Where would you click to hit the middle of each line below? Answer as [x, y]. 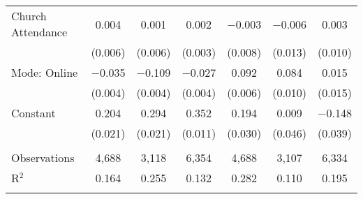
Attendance [39, 32]
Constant [34, 113]
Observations [43, 157]
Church [29, 16]
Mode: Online [45, 72]
